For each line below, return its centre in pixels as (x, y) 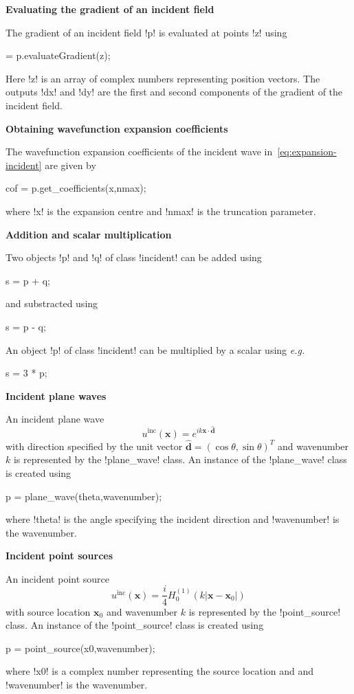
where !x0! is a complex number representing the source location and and (160, 671)
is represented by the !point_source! (265, 611)
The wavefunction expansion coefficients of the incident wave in (139, 152)
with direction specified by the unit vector (94, 446)
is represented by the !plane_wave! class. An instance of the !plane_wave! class (180, 459)
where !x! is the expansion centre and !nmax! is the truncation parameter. (161, 211)
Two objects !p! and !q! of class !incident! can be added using (134, 257)
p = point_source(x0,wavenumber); (80, 648)
